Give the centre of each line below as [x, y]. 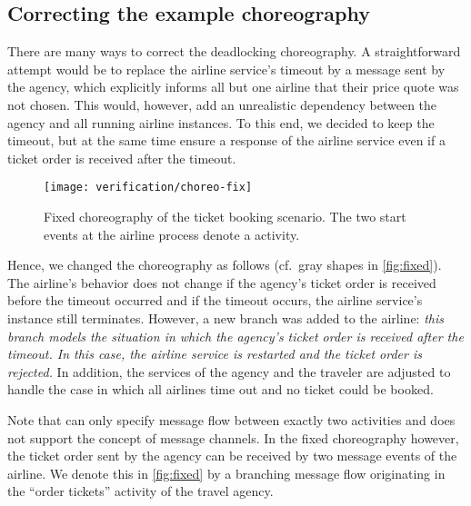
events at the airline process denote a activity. [172, 234]
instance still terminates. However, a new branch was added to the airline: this [225, 317]
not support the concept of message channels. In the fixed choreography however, [233, 437]
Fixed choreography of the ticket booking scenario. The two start [225, 217]
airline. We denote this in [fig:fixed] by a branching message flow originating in [226, 473]
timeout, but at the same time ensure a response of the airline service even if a [226, 140]
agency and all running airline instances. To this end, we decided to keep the [221, 122]
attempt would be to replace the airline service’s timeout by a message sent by [226, 69]
